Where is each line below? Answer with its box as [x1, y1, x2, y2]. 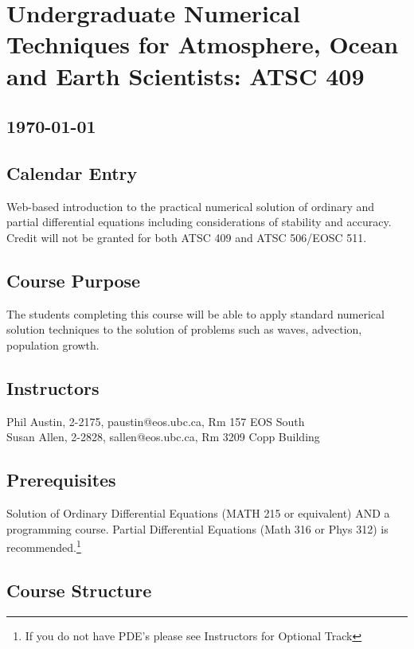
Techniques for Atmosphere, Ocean [6, 28, 399, 61]
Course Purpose [6, 268, 141, 292]
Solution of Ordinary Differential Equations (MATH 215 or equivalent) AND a [6, 505, 390, 522]
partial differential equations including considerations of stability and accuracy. [6, 213, 392, 230]
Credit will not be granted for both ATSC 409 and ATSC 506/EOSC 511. [6, 229, 367, 245]
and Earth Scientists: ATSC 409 [6, 59, 365, 92]
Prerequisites [6, 467, 116, 492]
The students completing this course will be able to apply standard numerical [6, 305, 385, 322]
